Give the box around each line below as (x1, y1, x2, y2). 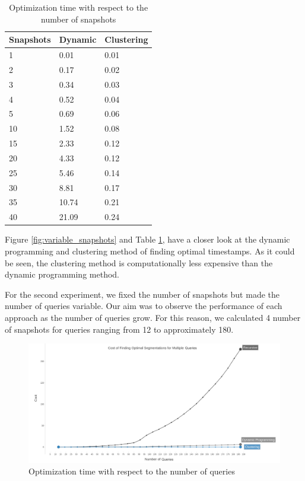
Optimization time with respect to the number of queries (28, 465, 235, 477)
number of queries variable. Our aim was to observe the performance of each (5, 300, 282, 312)
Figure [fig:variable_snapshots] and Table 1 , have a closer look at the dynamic (5, 233, 290, 246)
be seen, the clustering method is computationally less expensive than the (5, 256, 273, 269)
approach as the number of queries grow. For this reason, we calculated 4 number (5, 311, 301, 323)
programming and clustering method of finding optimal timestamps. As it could (5, 245, 295, 257)
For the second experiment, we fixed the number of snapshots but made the (5, 288, 279, 300)
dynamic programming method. (5, 268, 119, 281)
